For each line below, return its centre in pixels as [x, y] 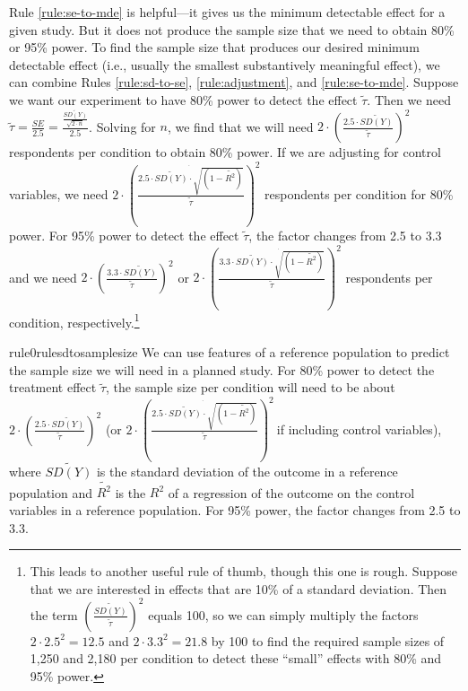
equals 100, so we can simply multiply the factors [283, 614]
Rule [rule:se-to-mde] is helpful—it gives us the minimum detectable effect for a [227, 12]
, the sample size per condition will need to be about [251, 387]
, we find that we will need [240, 126]
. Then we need [409, 99]
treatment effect [53, 387]
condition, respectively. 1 [74, 320]
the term [54, 614]
